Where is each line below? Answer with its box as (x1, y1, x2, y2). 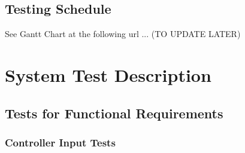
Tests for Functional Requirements (5, 103, 223, 122)
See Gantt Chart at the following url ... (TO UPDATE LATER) (5, 27, 241, 40)
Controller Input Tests (5, 134, 116, 149)
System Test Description (5, 62, 211, 87)
